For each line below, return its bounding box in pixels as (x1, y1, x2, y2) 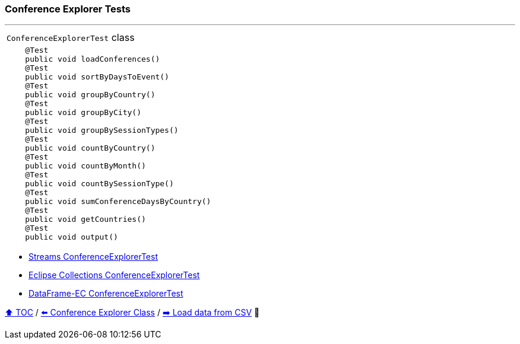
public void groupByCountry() (25, 90, 156, 100)
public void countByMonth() (25, 161, 146, 171)
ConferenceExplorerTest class (7, 31, 135, 44)
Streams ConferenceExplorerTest (28, 251, 158, 262)
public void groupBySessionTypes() (25, 126, 179, 135)
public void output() (25, 232, 118, 242)
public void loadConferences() (25, 55, 160, 64)
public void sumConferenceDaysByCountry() (25, 197, 211, 206)
